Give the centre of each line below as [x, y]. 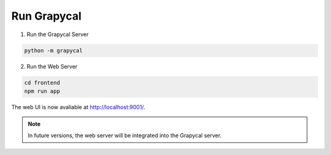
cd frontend [42, 82]
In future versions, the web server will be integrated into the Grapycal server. [125, 135]
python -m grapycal [53, 50]
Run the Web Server [52, 66]
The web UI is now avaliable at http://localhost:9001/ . [78, 107]
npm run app [42, 91]
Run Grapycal [47, 16]
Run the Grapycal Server [58, 34]
